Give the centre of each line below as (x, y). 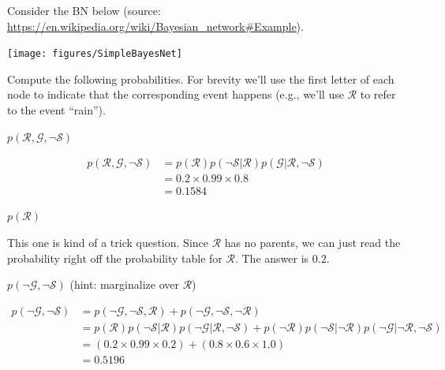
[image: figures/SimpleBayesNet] (95, 54)
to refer (378, 94)
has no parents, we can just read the (312, 242)
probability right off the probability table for (115, 258)
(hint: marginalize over (124, 284)
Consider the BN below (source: (84, 10)
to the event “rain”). (56, 110)
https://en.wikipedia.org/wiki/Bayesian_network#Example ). (155, 26)
